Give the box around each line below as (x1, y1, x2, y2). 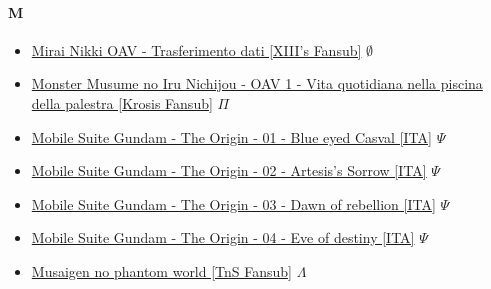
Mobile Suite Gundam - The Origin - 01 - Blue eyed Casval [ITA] (31, 126, 432, 147)
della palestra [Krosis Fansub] (31, 92, 213, 113)
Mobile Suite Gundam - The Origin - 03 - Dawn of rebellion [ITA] (31, 193, 436, 214)
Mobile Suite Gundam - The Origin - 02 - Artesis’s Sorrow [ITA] (31, 160, 427, 181)
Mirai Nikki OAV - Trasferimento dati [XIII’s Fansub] (31, 39, 362, 60)
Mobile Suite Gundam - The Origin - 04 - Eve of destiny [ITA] (31, 227, 415, 248)
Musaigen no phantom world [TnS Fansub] (31, 260, 293, 281)
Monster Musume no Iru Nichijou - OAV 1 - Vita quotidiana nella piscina (31, 73, 483, 94)
